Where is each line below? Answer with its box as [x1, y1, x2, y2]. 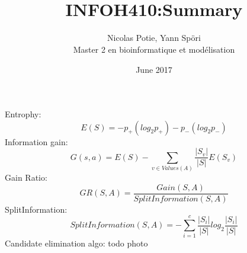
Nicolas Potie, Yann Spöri [107, 31, 201, 44]
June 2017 [136, 63, 172, 75]
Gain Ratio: [5, 171, 47, 184]
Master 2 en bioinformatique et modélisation [73, 43, 235, 55]
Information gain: [5, 135, 68, 148]
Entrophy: [5, 108, 41, 120]
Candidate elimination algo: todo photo [5, 237, 148, 249]
